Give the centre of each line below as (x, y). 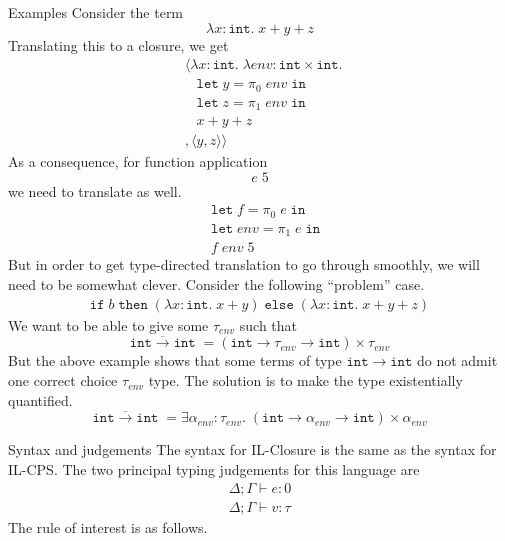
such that (268, 324)
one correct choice (63, 380)
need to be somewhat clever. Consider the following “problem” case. (216, 284)
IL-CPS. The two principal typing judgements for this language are (214, 469)
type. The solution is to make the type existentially (305, 380)
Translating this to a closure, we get (118, 44)
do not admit (457, 360)
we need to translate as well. (95, 190)
